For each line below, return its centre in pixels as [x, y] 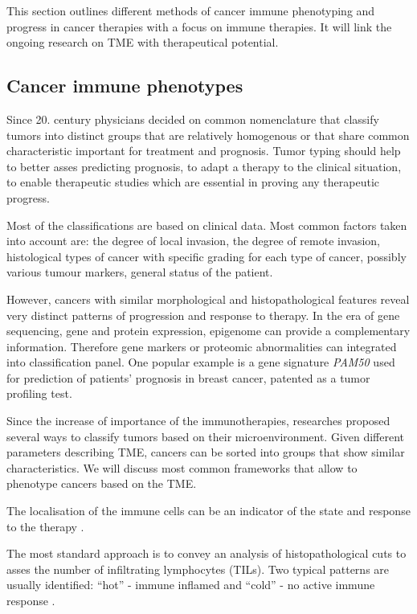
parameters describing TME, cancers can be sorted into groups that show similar [206, 452]
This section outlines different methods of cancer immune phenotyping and [191, 10]
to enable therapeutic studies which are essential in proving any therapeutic [193, 182]
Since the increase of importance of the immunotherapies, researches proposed [198, 421]
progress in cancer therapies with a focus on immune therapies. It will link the [199, 26]
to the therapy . [45, 526]
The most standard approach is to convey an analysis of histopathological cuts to [206, 553]
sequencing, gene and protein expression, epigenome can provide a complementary [208, 331]
